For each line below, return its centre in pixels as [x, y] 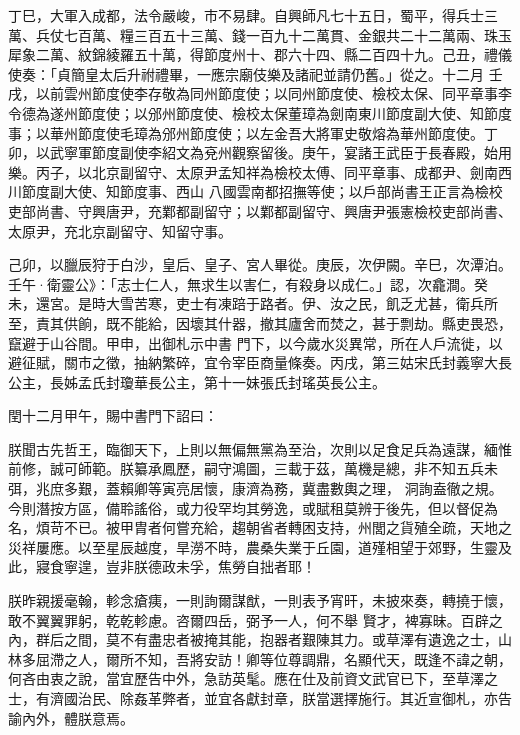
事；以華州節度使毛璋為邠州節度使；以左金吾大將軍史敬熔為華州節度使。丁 [253, 132]
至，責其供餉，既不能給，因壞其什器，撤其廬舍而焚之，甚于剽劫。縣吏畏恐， [260, 322]
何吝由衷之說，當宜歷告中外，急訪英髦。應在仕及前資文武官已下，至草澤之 [253, 678]
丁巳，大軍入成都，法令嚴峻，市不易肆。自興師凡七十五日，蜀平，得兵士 [246, 15]
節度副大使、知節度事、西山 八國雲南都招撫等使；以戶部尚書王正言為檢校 [262, 191]
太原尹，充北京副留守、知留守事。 [120, 230]
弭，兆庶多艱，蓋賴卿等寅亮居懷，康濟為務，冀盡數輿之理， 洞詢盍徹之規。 [255, 488]
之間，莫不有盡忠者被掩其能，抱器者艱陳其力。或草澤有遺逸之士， [280, 639]
